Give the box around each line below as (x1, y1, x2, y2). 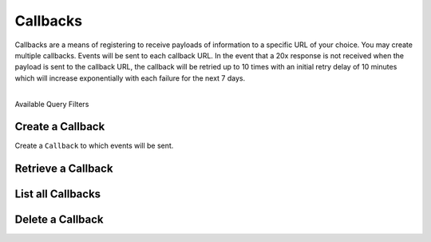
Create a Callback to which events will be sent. (14, 141, 174, 151)
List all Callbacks (14, 188, 101, 201)
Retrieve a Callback (14, 162, 113, 176)
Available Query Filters (14, 99, 89, 109)
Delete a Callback (14, 212, 104, 227)
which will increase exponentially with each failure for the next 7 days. (14, 73, 246, 83)
